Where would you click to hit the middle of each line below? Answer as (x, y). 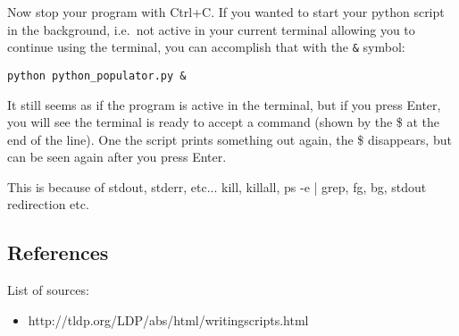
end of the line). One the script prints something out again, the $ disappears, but (229, 139)
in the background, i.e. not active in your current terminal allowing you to (211, 29)
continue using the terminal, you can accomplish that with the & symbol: (206, 47)
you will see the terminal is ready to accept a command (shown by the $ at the (224, 122)
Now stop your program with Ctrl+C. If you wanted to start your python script (226, 12)
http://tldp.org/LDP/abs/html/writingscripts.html (168, 319)
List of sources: (48, 290)
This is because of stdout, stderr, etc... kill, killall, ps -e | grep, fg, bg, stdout (217, 186)
